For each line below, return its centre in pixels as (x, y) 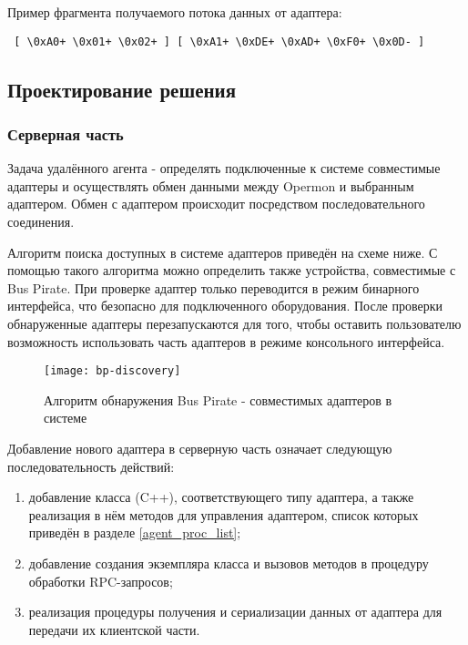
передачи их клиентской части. (114, 629)
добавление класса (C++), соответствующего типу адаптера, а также (221, 497)
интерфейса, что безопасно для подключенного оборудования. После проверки (225, 306)
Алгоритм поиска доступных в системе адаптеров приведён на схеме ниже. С (223, 252)
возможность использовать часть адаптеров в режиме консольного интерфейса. (226, 341)
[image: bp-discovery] (112, 371)
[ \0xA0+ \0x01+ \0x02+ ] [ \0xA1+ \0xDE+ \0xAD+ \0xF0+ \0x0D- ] (219, 41)
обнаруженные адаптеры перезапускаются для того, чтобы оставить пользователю (234, 323)
